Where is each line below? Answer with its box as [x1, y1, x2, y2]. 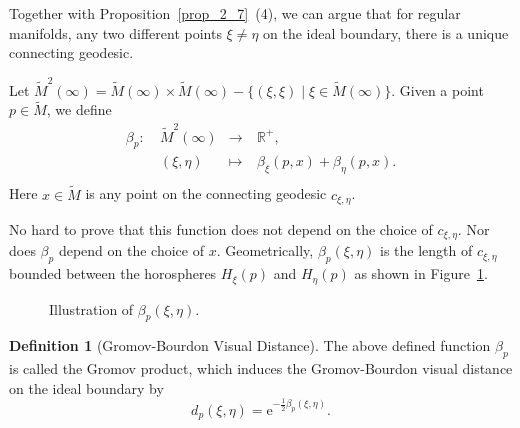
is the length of [380, 240, 473, 261]
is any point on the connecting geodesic [85, 183, 327, 204]
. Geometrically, [216, 240, 314, 261]
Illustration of [49, 298, 134, 319]
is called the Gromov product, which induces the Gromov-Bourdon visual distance [9, 358, 513, 379]
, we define [46, 99, 112, 120]
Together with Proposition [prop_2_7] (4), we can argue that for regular [9, 3, 461, 23]
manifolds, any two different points [9, 22, 222, 43]
